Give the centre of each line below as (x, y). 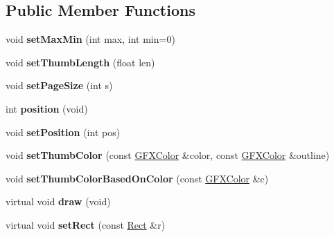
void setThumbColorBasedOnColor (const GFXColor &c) (137, 178)
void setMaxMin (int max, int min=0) (90, 39)
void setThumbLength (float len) (80, 62)
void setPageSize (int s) (59, 85)
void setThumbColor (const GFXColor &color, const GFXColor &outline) (168, 155)
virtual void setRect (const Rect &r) (86, 224)
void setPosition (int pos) (63, 132)
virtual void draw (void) (58, 201)
